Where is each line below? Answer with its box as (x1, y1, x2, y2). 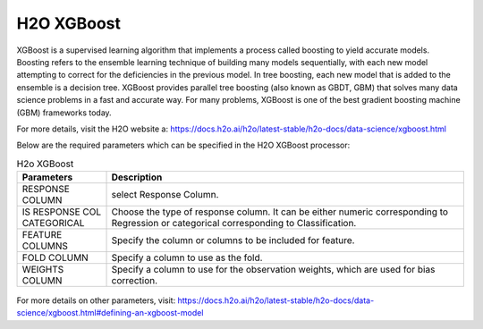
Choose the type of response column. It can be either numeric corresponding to (111, 206, 449, 218)
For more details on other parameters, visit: (16, 295, 176, 306)
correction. (111, 274, 158, 287)
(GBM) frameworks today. (16, 107, 112, 118)
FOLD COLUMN (21, 251, 89, 264)
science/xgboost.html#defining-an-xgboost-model (16, 308, 204, 318)
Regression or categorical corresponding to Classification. (111, 217, 357, 230)
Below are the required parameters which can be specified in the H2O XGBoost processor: (16, 139, 351, 151)
